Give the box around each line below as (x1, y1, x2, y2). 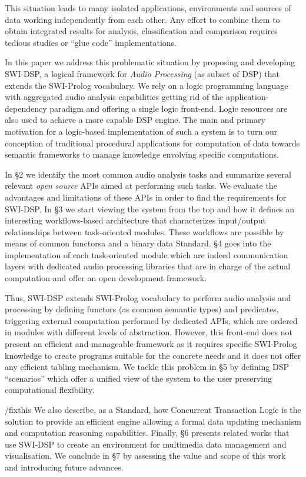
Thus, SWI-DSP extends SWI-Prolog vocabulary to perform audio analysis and (5, 291, 291, 303)
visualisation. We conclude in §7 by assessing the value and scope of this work (5, 449, 286, 462)
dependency (5, 102, 47, 114)
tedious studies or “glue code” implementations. (5, 36, 177, 48)
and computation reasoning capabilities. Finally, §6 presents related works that (5, 426, 290, 439)
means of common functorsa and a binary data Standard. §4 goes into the (5, 237, 271, 249)
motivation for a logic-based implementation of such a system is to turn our (5, 125, 278, 137)
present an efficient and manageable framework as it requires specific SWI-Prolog (5, 338, 297, 350)
